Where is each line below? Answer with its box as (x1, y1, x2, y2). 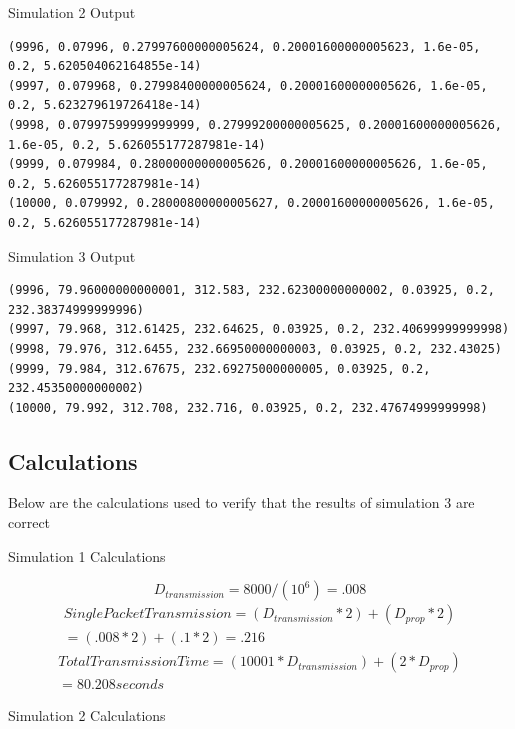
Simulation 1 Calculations (8, 545, 166, 566)
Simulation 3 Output (8, 245, 136, 266)
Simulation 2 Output (8, 2, 136, 22)
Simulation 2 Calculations (8, 705, 166, 726)
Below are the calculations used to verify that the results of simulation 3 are (8, 492, 475, 513)
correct (8, 512, 51, 533)
